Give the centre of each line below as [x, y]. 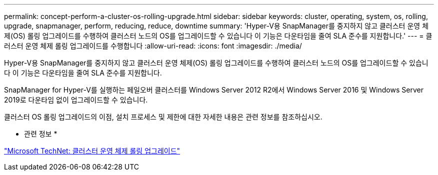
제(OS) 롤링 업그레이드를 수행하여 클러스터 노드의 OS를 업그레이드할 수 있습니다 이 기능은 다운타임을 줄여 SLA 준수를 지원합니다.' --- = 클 [218, 36]
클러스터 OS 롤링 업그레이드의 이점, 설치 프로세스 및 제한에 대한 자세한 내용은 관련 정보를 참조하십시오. [163, 117]
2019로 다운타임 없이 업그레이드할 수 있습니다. [76, 100]
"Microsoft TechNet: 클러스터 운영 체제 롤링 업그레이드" [92, 151]
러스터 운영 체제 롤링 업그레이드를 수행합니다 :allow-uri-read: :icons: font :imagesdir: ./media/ [153, 46]
